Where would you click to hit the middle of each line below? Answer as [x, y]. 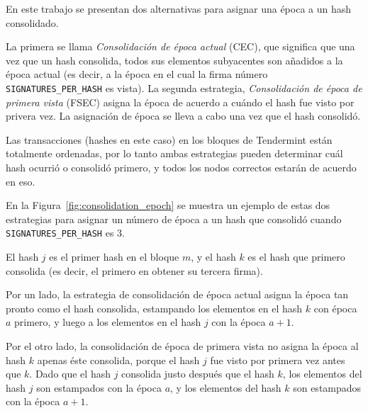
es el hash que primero [296, 257]
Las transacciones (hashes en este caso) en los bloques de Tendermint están [169, 139]
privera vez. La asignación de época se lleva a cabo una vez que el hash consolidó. [183, 116]
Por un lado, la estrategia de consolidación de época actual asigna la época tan [177, 294]
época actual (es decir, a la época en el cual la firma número [137, 74]
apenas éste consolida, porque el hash [118, 360]
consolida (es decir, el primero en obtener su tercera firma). [134, 270]
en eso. [21, 181]
